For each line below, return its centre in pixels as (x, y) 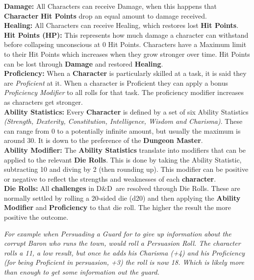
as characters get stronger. (43, 102)
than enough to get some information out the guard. (82, 272)
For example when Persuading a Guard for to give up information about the (118, 233)
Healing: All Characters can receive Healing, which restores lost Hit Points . (121, 25)
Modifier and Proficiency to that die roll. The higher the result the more (117, 207)
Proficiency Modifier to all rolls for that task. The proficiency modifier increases (124, 92)
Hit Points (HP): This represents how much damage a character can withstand (126, 35)
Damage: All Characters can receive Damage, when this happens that (110, 6)
